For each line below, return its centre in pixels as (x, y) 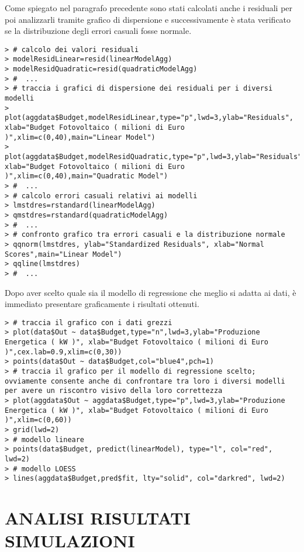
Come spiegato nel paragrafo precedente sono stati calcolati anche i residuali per (149, 8)
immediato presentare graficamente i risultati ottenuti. (102, 304)
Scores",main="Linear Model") (63, 254)
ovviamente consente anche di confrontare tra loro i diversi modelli (145, 381)
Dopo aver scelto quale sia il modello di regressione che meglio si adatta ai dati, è (151, 292)
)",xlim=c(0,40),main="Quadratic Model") (87, 176)
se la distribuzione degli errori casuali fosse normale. (98, 31)
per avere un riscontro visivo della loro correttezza (114, 391)
